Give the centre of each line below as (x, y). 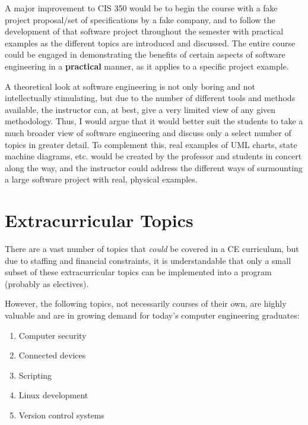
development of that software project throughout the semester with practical (144, 31)
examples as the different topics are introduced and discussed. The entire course (150, 42)
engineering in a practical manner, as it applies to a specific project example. (147, 66)
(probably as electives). (47, 283)
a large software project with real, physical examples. (101, 179)
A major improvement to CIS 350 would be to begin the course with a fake (141, 8)
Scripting (35, 375)
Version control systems (62, 415)
